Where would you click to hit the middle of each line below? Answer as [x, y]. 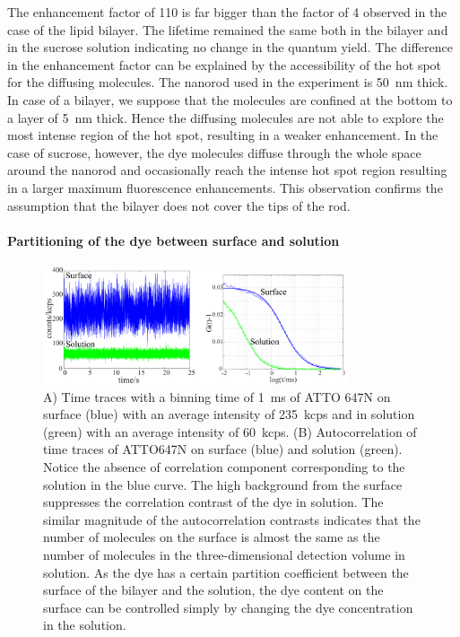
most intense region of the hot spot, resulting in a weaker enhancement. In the [223, 135]
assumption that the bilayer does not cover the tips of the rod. [179, 205]
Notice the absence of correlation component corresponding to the [224, 467]
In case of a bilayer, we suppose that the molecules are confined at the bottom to [230, 99]
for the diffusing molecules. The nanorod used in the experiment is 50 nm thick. [228, 82]
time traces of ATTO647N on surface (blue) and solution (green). [223, 449]
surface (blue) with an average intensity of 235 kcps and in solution [229, 414]
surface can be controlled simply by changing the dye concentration [228, 607]
